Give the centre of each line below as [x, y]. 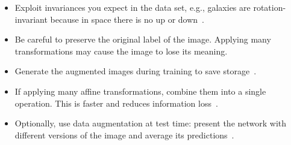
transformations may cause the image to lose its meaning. [121, 51]
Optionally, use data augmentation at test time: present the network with [151, 123]
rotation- [270, 7]
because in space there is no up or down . [127, 19]
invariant [31, 19]
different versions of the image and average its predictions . [124, 135]
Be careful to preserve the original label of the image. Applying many [143, 39]
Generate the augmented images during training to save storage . [136, 71]
